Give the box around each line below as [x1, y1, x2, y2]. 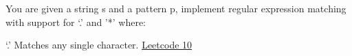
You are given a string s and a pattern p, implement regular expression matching [5, 1, 346, 15]
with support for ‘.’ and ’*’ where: [5, 14, 146, 29]
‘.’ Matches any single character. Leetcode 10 [5, 38, 192, 52]
